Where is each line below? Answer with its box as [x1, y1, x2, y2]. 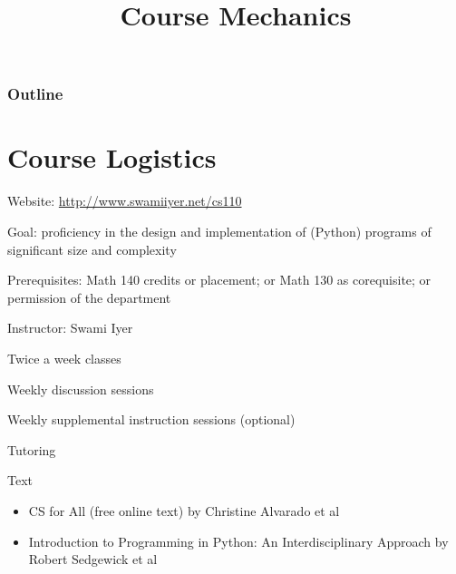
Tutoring [7, 440, 56, 459]
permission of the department [7, 287, 171, 306]
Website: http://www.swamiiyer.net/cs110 [7, 191, 242, 210]
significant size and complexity [7, 239, 177, 258]
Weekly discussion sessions [7, 379, 154, 398]
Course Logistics [7, 139, 217, 176]
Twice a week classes [7, 348, 121, 367]
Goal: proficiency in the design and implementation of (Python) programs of [7, 222, 432, 241]
